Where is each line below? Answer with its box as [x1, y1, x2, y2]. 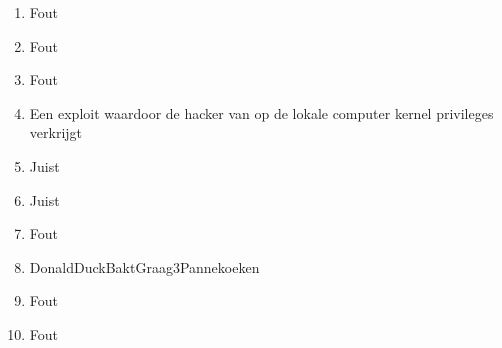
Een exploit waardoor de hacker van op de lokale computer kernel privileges [29, 102, 494, 123]
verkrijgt [29, 122, 83, 143]
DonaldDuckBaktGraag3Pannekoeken [29, 256, 260, 277]
